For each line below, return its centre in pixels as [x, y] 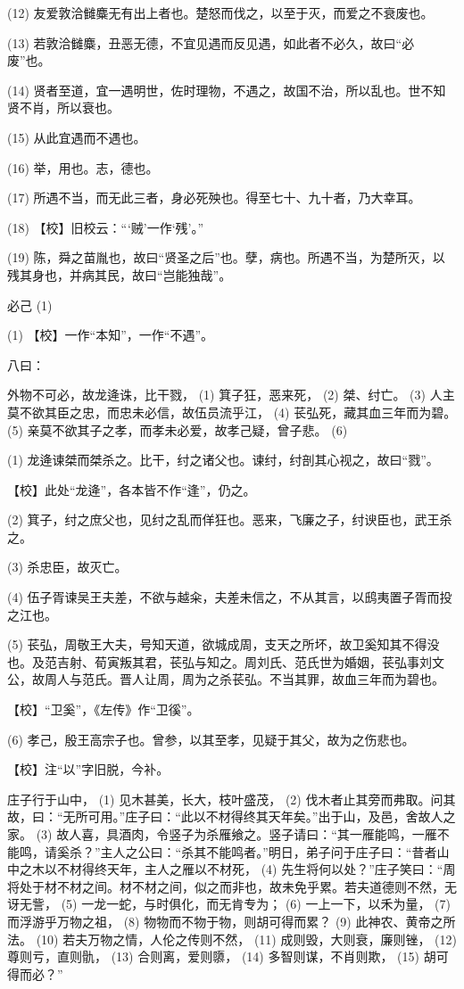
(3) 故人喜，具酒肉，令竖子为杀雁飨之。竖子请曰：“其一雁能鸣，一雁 [236, 834]
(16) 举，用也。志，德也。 [83, 167]
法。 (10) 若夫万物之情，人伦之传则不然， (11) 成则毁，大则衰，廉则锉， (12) [232, 939]
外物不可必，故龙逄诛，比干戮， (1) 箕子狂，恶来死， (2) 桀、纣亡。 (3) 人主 [231, 395]
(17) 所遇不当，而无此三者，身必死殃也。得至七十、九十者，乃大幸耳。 [214, 198]
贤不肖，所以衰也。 [63, 107]
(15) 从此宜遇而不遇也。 [77, 137]
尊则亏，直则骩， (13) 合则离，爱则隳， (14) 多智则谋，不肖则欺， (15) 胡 [222, 956]
